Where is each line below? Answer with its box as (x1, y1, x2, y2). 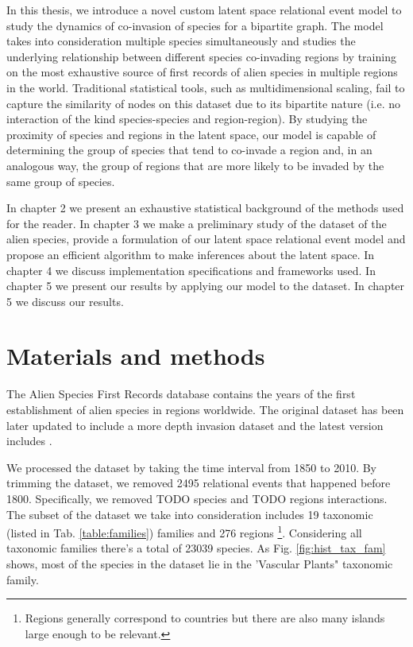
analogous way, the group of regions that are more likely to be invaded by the (6, 157, 384, 173)
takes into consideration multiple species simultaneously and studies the (6, 33, 356, 49)
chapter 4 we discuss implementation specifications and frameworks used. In (6, 262, 376, 278)
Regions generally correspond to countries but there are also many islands (25, 610, 385, 626)
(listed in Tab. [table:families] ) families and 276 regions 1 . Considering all (6, 522, 362, 540)
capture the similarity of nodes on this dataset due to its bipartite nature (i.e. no (6, 95, 401, 111)
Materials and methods (6, 339, 265, 372)
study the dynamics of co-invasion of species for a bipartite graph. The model (6, 17, 384, 33)
